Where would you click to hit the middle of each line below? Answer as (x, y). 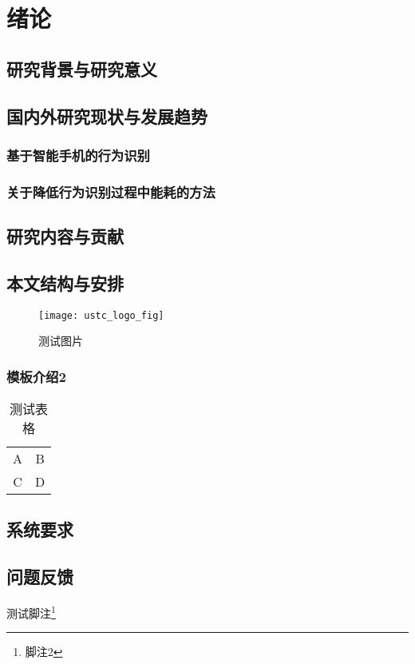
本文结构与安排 (65, 282)
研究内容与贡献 (65, 236)
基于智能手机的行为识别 (78, 155)
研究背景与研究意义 (82, 68)
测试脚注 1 (31, 612)
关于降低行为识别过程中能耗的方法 (111, 191)
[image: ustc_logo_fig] (101, 315)
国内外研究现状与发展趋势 (107, 115)
